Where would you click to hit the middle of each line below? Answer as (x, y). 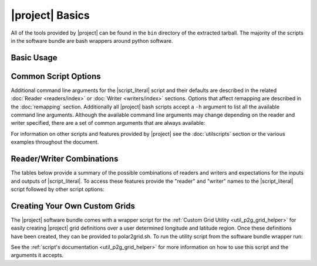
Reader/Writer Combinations (65, 159)
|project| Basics (50, 15)
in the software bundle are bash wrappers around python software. (92, 40)
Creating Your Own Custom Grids (73, 206)
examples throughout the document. (55, 142)
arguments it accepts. (37, 255)
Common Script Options (56, 76)
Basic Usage (34, 58)
